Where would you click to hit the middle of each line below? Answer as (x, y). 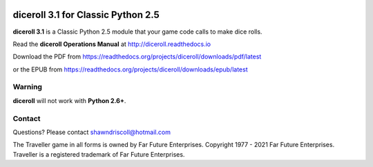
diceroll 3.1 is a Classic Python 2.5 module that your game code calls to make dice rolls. (137, 32)
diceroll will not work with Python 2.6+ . (69, 100)
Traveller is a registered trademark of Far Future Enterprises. (99, 154)
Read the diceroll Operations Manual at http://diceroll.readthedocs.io (112, 44)
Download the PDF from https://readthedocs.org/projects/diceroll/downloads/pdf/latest (137, 57)
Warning (28, 87)
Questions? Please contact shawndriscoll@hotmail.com (92, 132)
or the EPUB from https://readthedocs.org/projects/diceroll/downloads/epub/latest (130, 69)
